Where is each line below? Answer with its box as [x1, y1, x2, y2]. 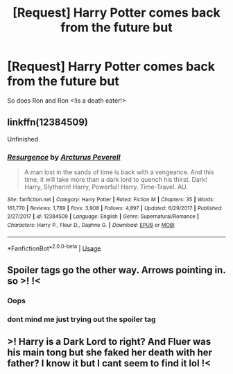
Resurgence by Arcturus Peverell [7, 152, 121, 162]
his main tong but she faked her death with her [7, 346, 213, 358]
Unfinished [7, 135, 39, 143]
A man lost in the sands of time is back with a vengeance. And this [24, 168, 214, 176]
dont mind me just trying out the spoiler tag [7, 314, 156, 324]
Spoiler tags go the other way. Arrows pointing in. [7, 264, 226, 275]
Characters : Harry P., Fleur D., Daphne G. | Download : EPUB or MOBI [7, 222, 175, 229]
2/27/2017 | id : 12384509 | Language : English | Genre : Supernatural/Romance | [7, 213, 200, 220]
